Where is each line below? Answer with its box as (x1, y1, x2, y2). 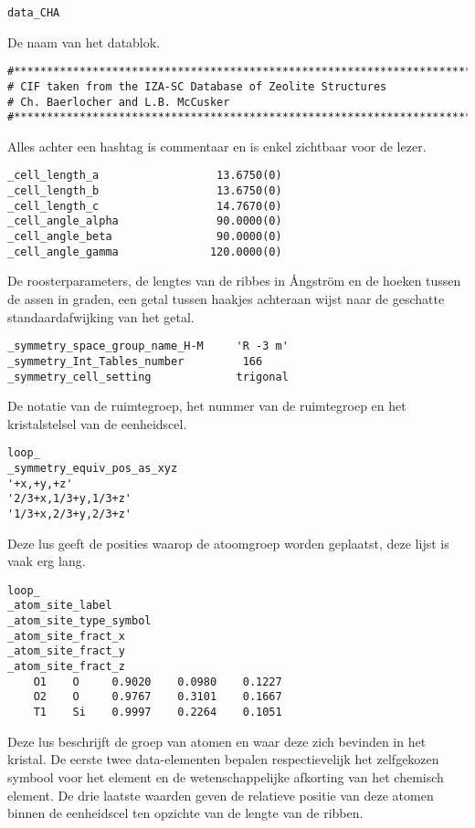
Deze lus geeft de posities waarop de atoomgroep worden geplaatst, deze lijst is (7, 533, 449, 552)
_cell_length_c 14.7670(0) (7, 199, 282, 213)
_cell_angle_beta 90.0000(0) (7, 230, 282, 244)
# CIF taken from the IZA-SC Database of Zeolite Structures (7, 79, 387, 93)
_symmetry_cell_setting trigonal (7, 370, 289, 383)
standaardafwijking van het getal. (7, 307, 195, 326)
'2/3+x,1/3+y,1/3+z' (7, 492, 132, 506)
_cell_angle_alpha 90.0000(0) (7, 215, 282, 228)
